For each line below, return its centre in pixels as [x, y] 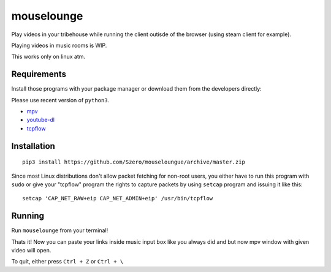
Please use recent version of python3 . [60, 100]
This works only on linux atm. [48, 57]
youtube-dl [41, 120]
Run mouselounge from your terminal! [60, 230]
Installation [33, 146]
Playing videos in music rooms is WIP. [59, 45]
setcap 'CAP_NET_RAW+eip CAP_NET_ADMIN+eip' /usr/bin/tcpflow [118, 198]
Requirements [39, 74]
